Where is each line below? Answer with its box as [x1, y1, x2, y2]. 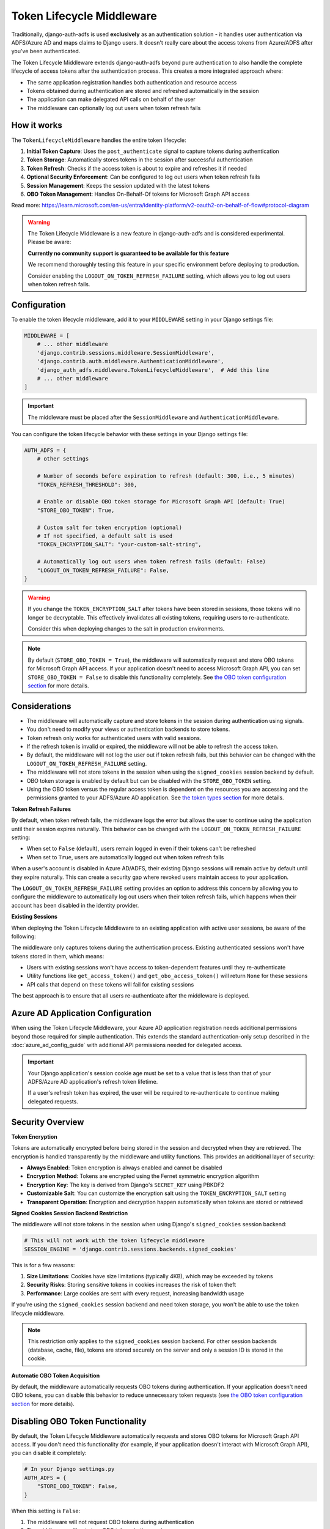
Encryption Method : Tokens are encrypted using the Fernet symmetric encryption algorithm [26, 1172, 260, 1180]
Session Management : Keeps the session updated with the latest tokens [26, 182, 210, 189]
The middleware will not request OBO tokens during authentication [26, 1518, 194, 1525]
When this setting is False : [11, 1507, 81, 1514]
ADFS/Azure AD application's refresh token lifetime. [28, 1078, 158, 1086]
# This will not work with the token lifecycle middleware [24, 1237, 205, 1244]
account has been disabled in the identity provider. [11, 901, 139, 909]
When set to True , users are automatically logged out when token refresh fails [26, 853, 224, 861]
